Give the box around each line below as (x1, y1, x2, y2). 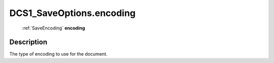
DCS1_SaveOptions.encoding (9, 7, 136, 18)
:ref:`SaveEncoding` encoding (22, 25, 85, 31)
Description (9, 38, 48, 46)
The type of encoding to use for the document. (9, 51, 108, 57)
